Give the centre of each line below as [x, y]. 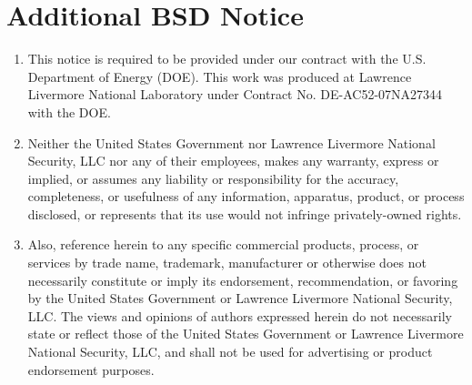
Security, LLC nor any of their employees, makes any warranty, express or [233, 161]
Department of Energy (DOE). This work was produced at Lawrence [220, 76]
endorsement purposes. [91, 369]
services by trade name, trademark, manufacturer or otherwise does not [227, 263]
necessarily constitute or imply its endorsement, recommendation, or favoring [243, 280]
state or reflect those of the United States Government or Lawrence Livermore [246, 334]
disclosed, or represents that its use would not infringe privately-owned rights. [245, 213]
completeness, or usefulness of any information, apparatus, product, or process [246, 196]
